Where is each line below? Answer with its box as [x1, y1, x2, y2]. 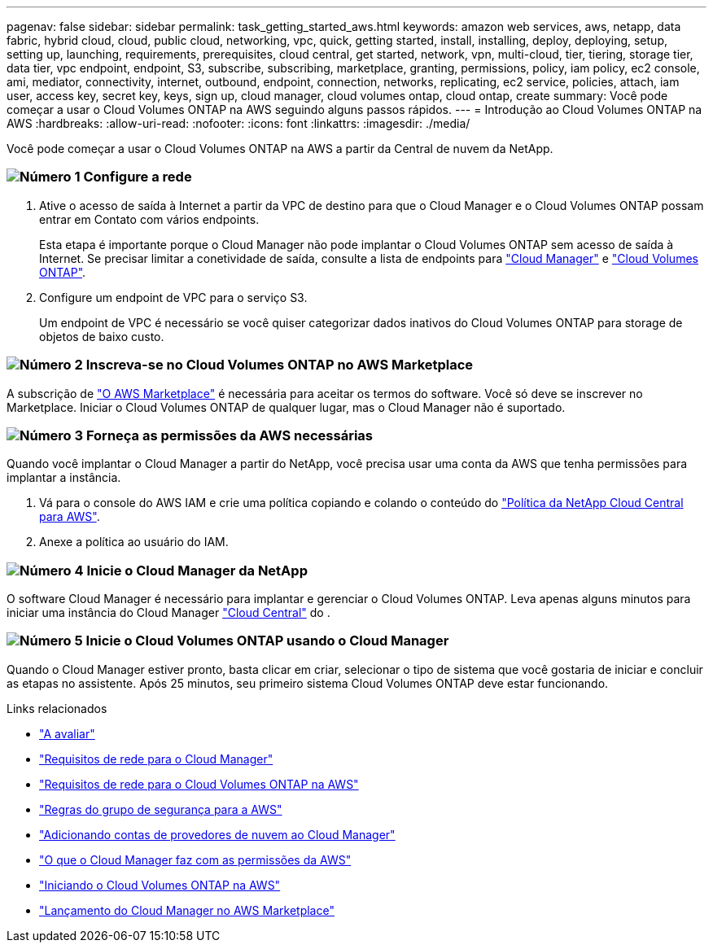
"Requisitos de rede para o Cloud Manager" [39, 751, 273, 766]
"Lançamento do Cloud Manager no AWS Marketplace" [39, 903, 335, 917]
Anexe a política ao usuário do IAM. [39, 535, 229, 549]
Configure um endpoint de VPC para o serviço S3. [39, 290, 308, 304]
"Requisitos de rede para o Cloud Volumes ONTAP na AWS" [39, 776, 359, 791]
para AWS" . [39, 509, 100, 524]
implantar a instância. [7, 470, 121, 485]
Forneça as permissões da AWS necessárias [85, 426, 373, 444]
